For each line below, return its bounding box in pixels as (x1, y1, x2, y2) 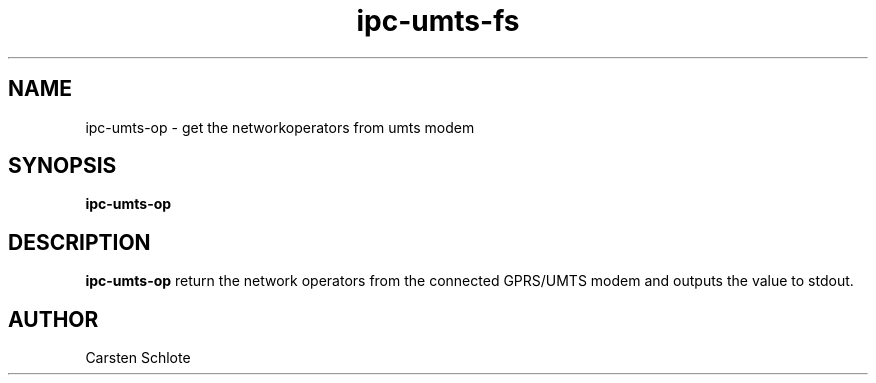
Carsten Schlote (85, 349, 191, 367)
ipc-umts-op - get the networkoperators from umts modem (85, 118, 475, 136)
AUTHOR (8, 306, 99, 332)
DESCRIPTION (8, 229, 151, 255)
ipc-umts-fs (356, 4, 520, 38)
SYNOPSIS (8, 153, 117, 179)
